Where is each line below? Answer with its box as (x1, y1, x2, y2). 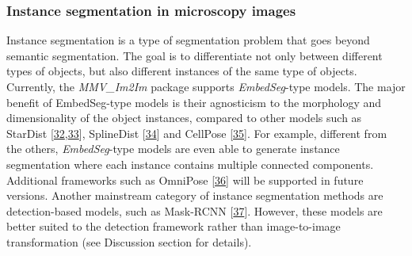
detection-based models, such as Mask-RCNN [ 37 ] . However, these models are (6, 202, 383, 219)
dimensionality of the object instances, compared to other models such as (6, 109, 362, 126)
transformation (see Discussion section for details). (6, 233, 252, 250)
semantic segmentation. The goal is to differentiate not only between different (6, 47, 383, 63)
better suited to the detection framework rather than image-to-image (6, 218, 341, 235)
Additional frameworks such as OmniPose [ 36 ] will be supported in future (6, 171, 364, 188)
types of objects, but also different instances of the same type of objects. (6, 63, 357, 79)
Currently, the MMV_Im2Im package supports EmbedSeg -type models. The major (6, 78, 406, 94)
